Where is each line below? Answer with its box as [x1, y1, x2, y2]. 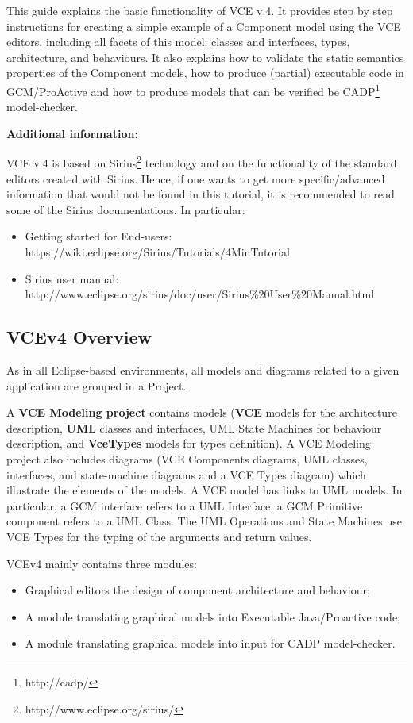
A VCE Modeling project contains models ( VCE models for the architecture [6, 404, 397, 421]
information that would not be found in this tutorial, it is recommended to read [6, 186, 395, 202]
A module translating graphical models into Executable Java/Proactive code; [25, 608, 401, 625]
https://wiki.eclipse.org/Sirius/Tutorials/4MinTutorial [25, 244, 290, 260]
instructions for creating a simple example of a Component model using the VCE [6, 17, 401, 34]
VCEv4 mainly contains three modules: [6, 555, 197, 571]
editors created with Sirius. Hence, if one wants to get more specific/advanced [6, 170, 385, 187]
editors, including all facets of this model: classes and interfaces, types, [6, 33, 350, 50]
